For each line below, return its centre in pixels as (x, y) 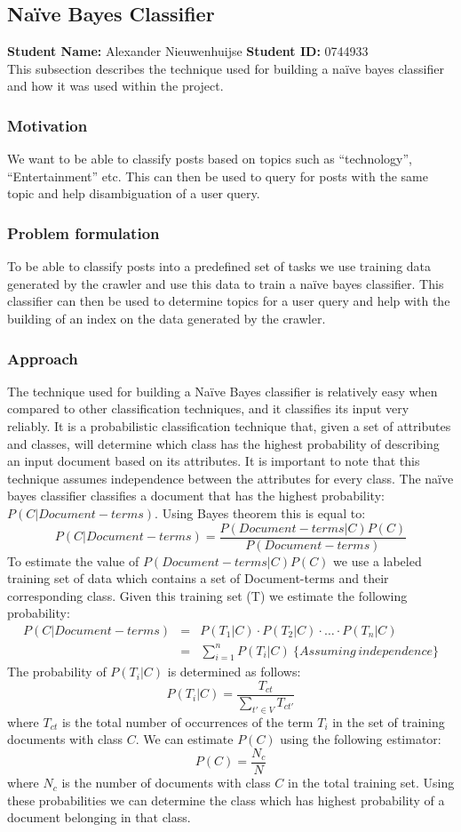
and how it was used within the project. (115, 86)
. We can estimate (184, 739)
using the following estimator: (361, 739)
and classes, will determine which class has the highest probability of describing (223, 443)
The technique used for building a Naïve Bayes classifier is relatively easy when (223, 391)
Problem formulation (83, 232)
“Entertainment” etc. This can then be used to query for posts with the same (218, 176)
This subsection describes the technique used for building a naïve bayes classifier (226, 68)
